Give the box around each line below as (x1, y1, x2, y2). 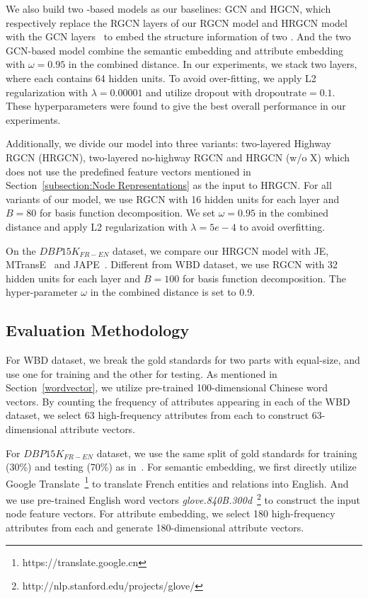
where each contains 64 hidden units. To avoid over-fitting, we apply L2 (6, 70, 316, 85)
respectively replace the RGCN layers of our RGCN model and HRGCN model (6, 15, 347, 30)
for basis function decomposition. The (182, 270, 346, 285)
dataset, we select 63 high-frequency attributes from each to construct (6, 408, 309, 422)
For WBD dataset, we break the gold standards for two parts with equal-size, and (6, 352, 360, 367)
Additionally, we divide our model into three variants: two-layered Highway (6, 136, 331, 151)
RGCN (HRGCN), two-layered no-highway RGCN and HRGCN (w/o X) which (6, 149, 350, 164)
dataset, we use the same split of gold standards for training (96, 445, 357, 460)
